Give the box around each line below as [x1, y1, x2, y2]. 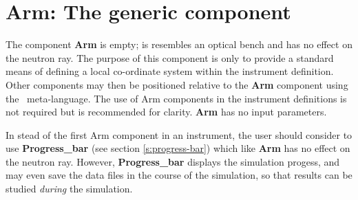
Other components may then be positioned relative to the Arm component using [6, 77, 348, 91]
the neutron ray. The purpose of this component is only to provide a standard [6, 50, 334, 65]
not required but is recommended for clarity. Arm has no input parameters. [6, 104, 327, 119]
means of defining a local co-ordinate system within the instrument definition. [6, 64, 334, 78]
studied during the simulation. [6, 181, 133, 196]
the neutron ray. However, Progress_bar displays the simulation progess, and [6, 154, 340, 168]
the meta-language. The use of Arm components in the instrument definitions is [6, 91, 347, 105]
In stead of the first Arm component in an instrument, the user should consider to [6, 127, 352, 142]
